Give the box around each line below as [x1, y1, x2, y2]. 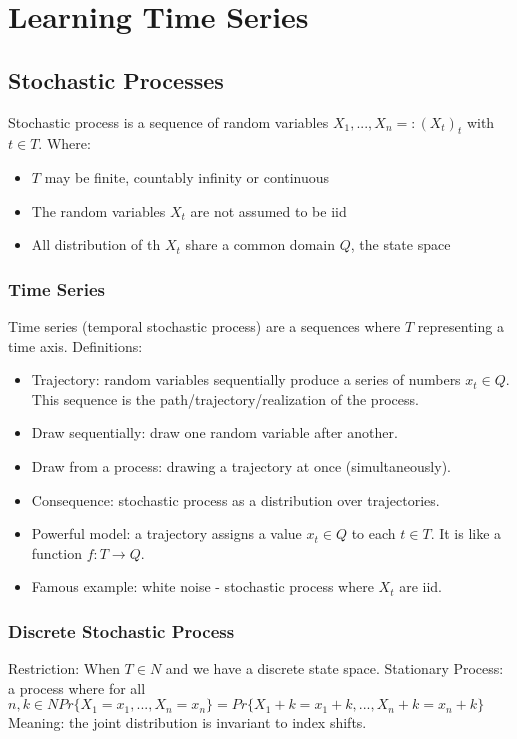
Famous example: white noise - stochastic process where [31, 576, 374, 597]
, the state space [350, 234, 451, 255]
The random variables [31, 200, 166, 221]
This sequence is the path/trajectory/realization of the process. [31, 388, 419, 409]
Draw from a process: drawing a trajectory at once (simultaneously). [31, 455, 451, 476]
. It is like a [430, 523, 502, 544]
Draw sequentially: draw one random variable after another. [31, 422, 398, 443]
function [31, 542, 82, 563]
